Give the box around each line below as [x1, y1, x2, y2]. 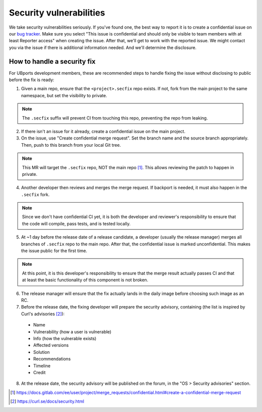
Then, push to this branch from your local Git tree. [21, 142, 121, 148]
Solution [33, 349, 50, 355]
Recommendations [33, 356, 71, 362]
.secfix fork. [21, 191, 50, 197]
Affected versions [33, 343, 69, 348]
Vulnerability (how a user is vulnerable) [33, 328, 112, 335]
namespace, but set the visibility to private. [21, 92, 107, 98]
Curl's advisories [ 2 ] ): [21, 311, 65, 317]
